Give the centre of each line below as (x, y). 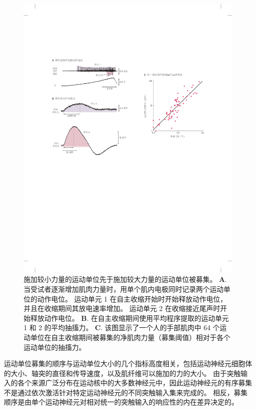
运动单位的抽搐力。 (55, 347)
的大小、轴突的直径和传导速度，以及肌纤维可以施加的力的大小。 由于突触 (122, 373)
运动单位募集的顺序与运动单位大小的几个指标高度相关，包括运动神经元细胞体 (128, 363)
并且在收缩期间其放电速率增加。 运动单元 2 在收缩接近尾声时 (122, 308)
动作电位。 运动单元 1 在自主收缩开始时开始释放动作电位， (132, 298)
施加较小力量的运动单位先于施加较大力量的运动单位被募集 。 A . (125, 279)
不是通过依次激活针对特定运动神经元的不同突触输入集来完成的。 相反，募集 (126, 392)
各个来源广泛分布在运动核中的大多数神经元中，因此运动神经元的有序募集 (135, 383)
